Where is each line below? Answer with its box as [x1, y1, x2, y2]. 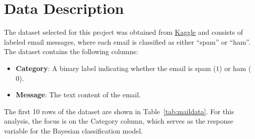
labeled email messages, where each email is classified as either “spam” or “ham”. [4, 36, 251, 47]
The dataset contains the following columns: [4, 46, 138, 57]
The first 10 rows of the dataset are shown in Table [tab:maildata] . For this [4, 106, 234, 116]
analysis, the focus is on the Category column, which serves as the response [4, 116, 234, 126]
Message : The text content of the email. [15, 89, 141, 100]
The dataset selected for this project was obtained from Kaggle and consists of [4, 27, 243, 37]
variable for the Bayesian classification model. [4, 125, 143, 136]
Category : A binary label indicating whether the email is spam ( [15, 63, 216, 73]
